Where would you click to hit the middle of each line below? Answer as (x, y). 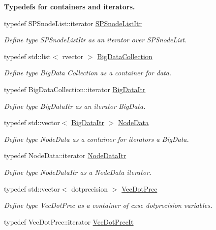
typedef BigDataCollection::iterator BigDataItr (75, 89)
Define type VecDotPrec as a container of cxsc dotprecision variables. (108, 205)
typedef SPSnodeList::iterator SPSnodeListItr (73, 23)
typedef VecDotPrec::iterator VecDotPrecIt (69, 221)
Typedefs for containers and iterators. (70, 6)
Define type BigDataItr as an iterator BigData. (75, 106)
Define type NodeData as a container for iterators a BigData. (96, 139)
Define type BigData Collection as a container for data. (88, 73)
